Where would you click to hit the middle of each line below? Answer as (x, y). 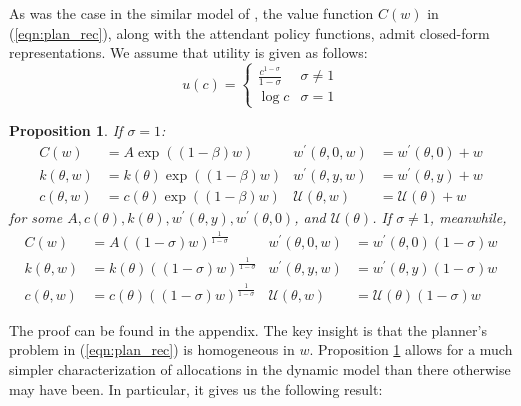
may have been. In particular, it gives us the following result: (196, 388)
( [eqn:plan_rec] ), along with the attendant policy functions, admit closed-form (249, 32)
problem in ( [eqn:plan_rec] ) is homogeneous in (152, 349)
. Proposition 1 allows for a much (411, 349)
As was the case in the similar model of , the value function (191, 13)
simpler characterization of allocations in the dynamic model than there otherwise (260, 369)
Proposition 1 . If (66, 130)
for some (36, 217)
